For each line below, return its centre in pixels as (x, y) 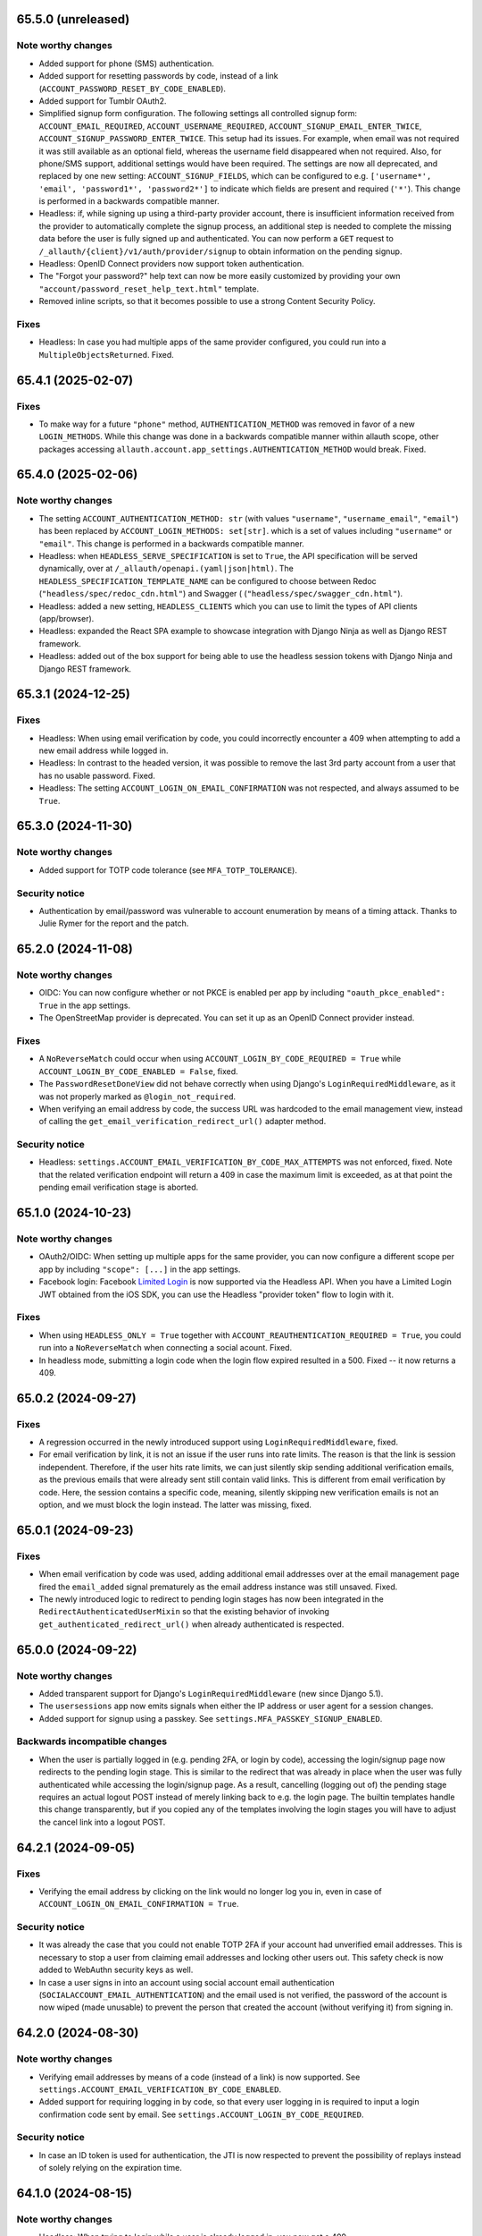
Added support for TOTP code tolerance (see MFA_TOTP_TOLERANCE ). (168, 870)
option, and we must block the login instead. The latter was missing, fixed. (175, 1504)
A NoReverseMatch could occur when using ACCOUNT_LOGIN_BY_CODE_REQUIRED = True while (220, 1059)
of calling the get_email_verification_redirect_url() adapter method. (183, 1122)
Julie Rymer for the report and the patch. (114, 923)
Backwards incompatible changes (92, 1741)
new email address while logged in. (104, 750)
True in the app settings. (85, 1005)
